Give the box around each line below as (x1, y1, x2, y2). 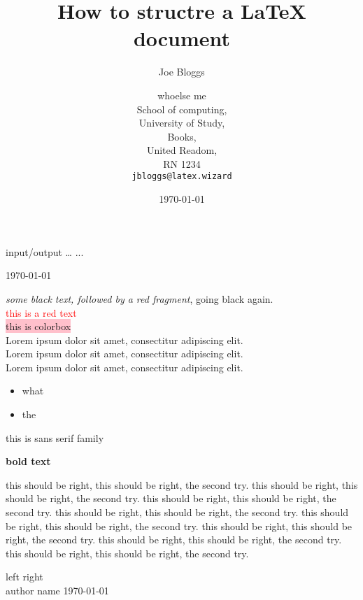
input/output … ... (6, 244, 84, 259)
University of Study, (138, 115, 225, 130)
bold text (6, 454, 51, 469)
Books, (167, 129, 197, 143)
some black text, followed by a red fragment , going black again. (6, 291, 273, 306)
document (133, 24, 231, 52)
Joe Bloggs (159, 64, 205, 79)
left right (6, 569, 43, 584)
